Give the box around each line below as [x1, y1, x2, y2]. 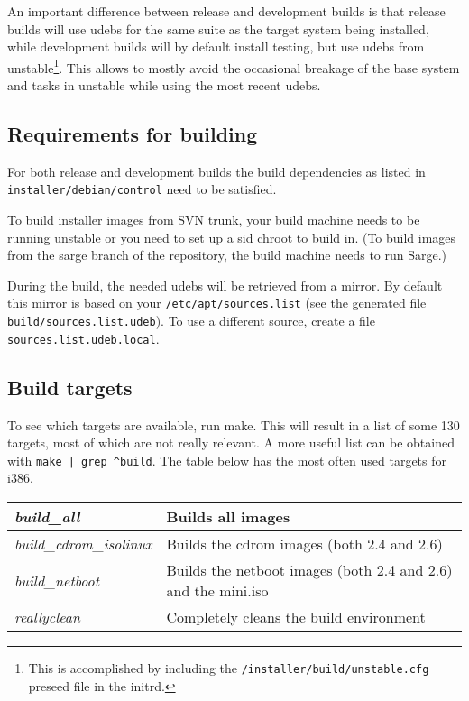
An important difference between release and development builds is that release [7, 2, 446, 20]
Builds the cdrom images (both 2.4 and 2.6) [166, 533, 443, 555]
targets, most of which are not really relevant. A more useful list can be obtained [7, 433, 455, 452]
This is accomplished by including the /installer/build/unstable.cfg [28, 659, 429, 678]
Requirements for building [7, 120, 258, 148]
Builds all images [166, 506, 290, 528]
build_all [14, 506, 80, 528]
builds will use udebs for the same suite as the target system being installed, [7, 19, 429, 38]
